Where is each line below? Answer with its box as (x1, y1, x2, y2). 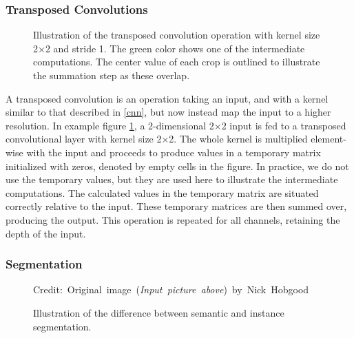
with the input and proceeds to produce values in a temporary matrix (26, 145, 321, 159)
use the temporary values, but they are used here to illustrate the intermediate (6, 172, 338, 187)
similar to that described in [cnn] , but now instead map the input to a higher (6, 105, 331, 119)
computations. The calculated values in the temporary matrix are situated (6, 185, 319, 200)
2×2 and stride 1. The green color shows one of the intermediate (33, 41, 305, 55)
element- (311, 131, 346, 146)
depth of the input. (6, 226, 86, 240)
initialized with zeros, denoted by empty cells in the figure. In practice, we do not (6, 158, 349, 173)
